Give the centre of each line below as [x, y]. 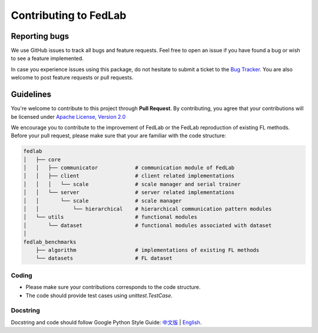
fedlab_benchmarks [50, 242]
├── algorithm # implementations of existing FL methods [148, 250]
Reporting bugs [40, 36]
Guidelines [31, 94]
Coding [21, 275]
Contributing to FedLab [69, 15]
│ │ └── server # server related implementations [129, 192]
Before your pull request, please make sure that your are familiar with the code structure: [119, 136]
